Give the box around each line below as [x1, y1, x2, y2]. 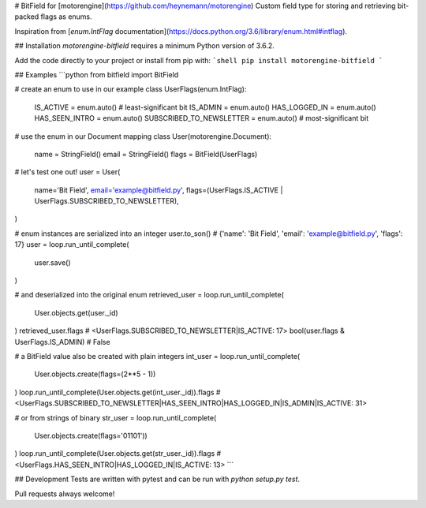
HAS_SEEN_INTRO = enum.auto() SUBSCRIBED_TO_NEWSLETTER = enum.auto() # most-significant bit [34, 114, 369, 123]
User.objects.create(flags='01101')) [34, 431, 148, 440]
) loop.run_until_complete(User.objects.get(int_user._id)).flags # [14, 387, 221, 397]
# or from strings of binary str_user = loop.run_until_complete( [14, 413, 217, 422]
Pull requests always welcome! [14, 489, 115, 499]
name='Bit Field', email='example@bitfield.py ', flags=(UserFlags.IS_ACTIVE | [34, 185, 283, 195]
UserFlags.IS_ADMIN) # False [14, 337, 110, 346]
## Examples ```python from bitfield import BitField [14, 69, 179, 79]
